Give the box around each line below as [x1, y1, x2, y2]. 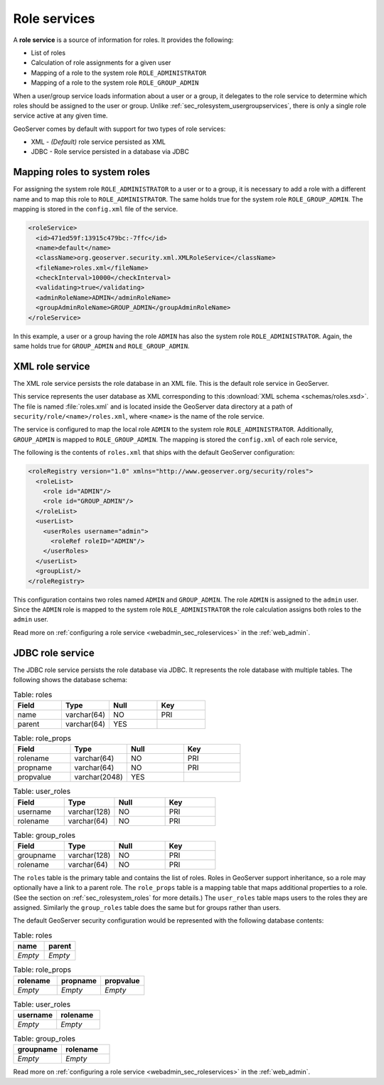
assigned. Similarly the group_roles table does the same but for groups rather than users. [13, 903, 281, 912]
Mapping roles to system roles [13, 166, 151, 178]
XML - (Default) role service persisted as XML [31, 137, 166, 146]
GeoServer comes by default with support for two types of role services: [13, 125, 226, 133]
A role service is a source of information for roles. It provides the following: [13, 36, 234, 44]
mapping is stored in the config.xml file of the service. [13, 205, 178, 214]
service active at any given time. [13, 111, 108, 120]
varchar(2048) [74, 772, 124, 782]
